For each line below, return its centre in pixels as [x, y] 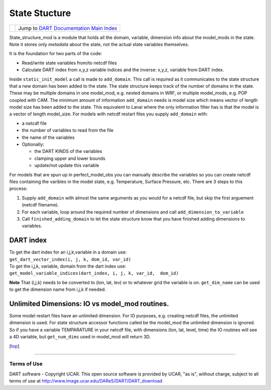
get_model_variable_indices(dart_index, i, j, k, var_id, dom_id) [94, 273]
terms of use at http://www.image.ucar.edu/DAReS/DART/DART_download [86, 381]
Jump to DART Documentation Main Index [68, 28]
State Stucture [40, 13]
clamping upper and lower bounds [70, 158]
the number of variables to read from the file [68, 130]
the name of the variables [48, 137]
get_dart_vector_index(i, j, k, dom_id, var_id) [70, 259]
